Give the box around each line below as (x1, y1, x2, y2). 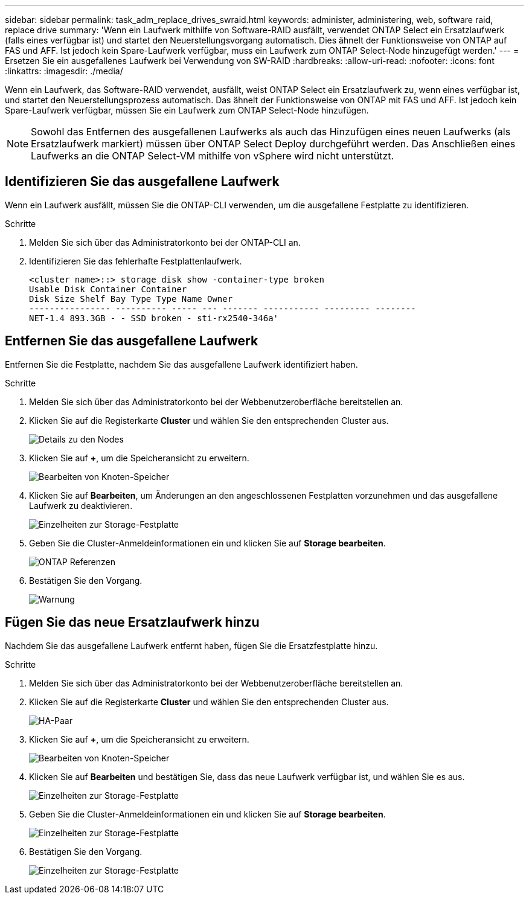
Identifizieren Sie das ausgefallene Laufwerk (5, 174, 280, 190)
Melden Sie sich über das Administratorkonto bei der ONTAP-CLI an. (29, 237, 301, 248)
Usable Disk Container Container (29, 284, 187, 294)
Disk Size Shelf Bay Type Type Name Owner (29, 293, 233, 304)
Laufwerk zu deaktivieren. (29, 500, 133, 511)
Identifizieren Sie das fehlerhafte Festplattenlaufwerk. (29, 255, 242, 266)
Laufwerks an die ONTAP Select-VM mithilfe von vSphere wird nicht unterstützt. (31, 150, 394, 162)
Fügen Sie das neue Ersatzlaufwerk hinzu (5, 615, 260, 630)
